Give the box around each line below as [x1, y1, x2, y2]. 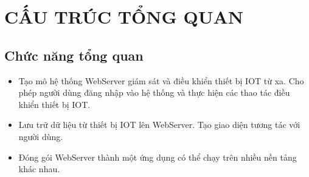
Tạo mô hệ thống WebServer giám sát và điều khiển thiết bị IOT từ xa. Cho [18, 74, 304, 87]
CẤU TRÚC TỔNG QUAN [4, 4, 243, 29]
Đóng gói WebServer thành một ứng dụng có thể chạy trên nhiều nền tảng [18, 150, 297, 163]
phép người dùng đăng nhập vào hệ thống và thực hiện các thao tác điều [18, 86, 290, 99]
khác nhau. [18, 162, 60, 175]
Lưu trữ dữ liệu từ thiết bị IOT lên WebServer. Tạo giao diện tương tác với [18, 118, 300, 131]
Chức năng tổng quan [4, 45, 144, 64]
